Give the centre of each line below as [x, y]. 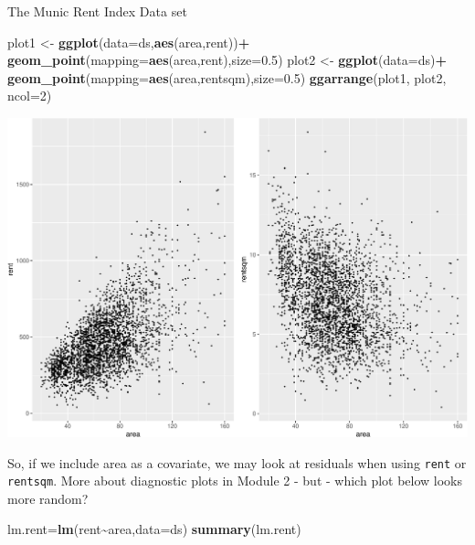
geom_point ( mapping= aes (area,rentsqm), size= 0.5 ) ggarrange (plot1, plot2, [227, 77]
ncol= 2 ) [30, 96]
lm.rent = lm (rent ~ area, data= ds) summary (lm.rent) [154, 529]
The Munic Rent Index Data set [97, 11]
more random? [48, 498]
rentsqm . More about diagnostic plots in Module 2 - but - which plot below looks [235, 481]
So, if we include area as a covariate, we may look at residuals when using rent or [237, 462]
